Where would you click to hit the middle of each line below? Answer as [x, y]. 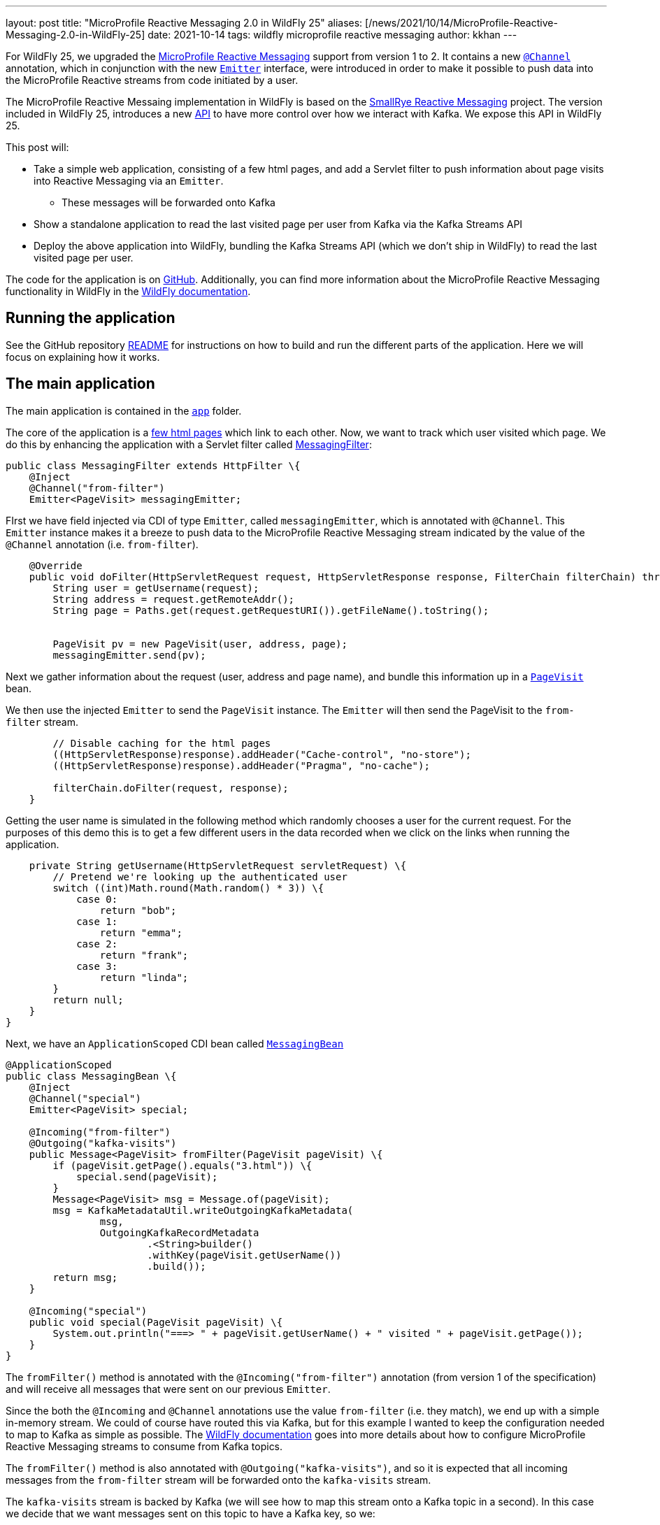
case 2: [97, 944]
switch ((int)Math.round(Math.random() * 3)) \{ [188, 888]
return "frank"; [144, 955]
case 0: [97, 899]
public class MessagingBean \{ [91, 1076]
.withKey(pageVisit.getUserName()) [244, 1255]
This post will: [37, 147]
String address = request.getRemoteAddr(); [174, 599]
